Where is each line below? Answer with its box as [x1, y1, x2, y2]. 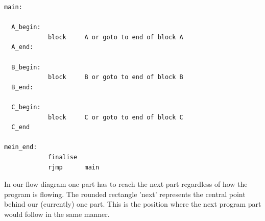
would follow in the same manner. [4, 208, 110, 219]
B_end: [11, 83, 34, 91]
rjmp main [47, 163, 100, 171]
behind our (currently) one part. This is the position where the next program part [4, 199, 261, 209]
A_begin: [11, 23, 41, 31]
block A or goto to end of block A [47, 33, 183, 41]
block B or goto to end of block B [47, 73, 183, 81]
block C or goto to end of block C [47, 113, 183, 121]
